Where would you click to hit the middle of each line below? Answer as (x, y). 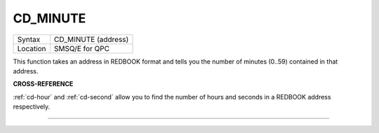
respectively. (32, 107)
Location (32, 48)
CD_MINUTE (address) (91, 39)
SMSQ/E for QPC (82, 48)
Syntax (29, 39)
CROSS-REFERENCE (43, 84)
